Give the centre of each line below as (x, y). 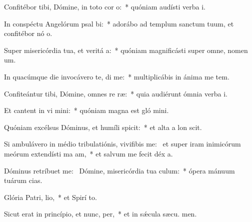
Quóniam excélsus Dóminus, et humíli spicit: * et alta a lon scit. (103, 127)
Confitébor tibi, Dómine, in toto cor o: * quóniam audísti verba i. (105, 6)
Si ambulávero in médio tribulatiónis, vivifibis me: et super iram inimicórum (122, 144)
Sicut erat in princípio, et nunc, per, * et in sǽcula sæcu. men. (100, 214)
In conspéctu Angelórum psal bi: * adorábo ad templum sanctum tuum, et (119, 23)
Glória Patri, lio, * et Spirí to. (50, 197)
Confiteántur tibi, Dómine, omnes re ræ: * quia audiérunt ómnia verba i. (116, 93)
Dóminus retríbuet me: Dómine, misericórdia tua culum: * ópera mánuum (119, 170)
